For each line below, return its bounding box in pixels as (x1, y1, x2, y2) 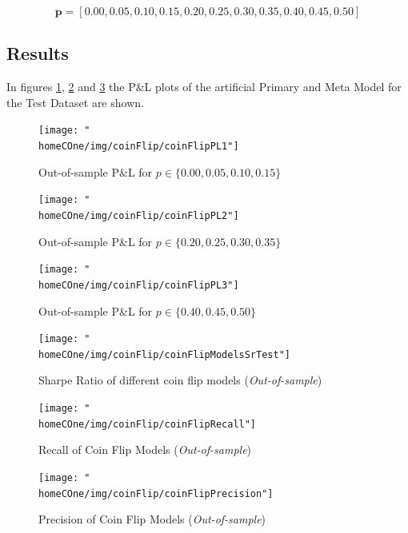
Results (6, 41, 69, 66)
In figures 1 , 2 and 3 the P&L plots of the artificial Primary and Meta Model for (6, 78, 402, 95)
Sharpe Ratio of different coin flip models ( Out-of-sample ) (38, 372, 322, 388)
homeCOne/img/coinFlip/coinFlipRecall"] (38, 418, 257, 430)
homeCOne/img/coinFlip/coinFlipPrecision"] (38, 487, 274, 499)
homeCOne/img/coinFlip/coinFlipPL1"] (38, 141, 239, 153)
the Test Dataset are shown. (6, 93, 144, 110)
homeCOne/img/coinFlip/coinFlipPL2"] (38, 209, 239, 221)
